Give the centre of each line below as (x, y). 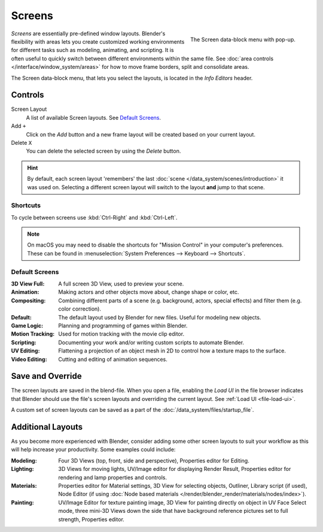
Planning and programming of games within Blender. (123, 326)
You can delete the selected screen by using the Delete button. (103, 151)
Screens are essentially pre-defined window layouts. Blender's (88, 34)
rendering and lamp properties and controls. (113, 477)
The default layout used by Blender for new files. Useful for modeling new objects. (160, 317)
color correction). (80, 309)
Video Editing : (29, 359)
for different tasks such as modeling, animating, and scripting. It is (92, 50)
